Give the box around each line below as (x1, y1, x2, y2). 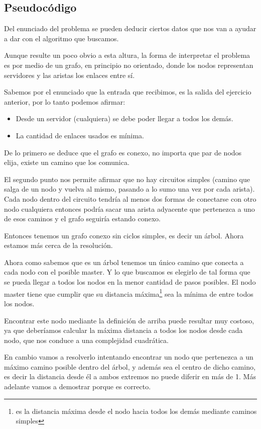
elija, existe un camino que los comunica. (4, 157, 129, 167)
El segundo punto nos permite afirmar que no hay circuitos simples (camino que (4, 174, 250, 184)
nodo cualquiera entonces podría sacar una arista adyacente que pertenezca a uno (4, 203, 255, 214)
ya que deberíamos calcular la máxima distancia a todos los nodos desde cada (4, 325, 243, 335)
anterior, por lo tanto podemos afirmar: (4, 96, 125, 107)
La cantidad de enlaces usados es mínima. (16, 130, 144, 140)
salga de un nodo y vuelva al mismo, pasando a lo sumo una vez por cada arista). (4, 184, 255, 194)
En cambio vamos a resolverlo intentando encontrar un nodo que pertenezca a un (4, 352, 253, 362)
